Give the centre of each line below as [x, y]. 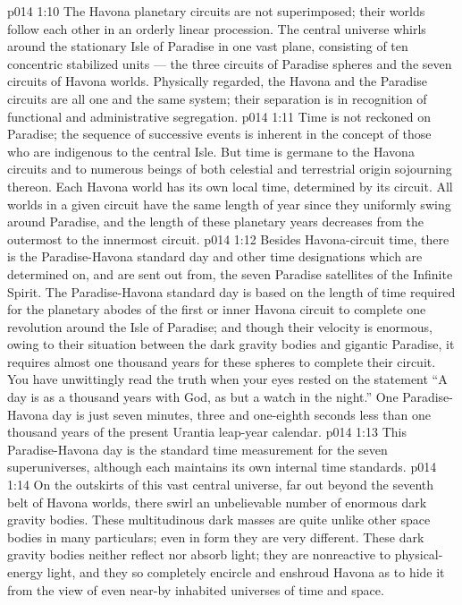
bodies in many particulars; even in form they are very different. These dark [216, 537]
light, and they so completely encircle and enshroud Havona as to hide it [246, 572]
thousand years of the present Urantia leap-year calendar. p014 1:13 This [207, 432]
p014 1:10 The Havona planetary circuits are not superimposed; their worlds [216, 11]
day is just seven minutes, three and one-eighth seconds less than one [241, 414]
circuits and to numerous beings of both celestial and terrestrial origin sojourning [230, 169]
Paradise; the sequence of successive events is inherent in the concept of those [219, 134]
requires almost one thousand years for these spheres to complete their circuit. [222, 361]
